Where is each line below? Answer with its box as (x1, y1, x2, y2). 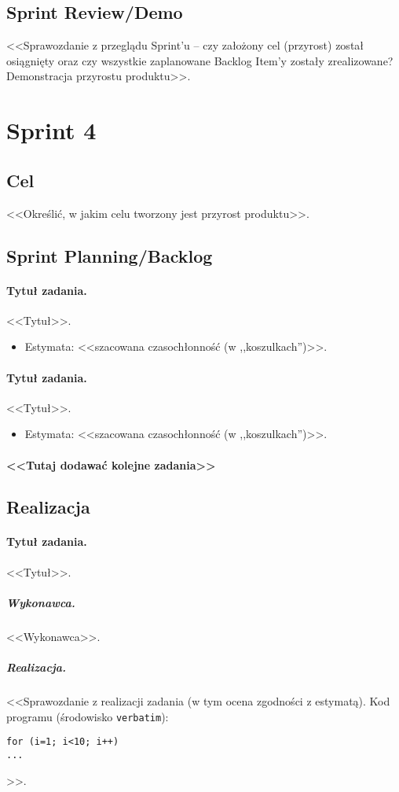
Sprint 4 (6, 114, 97, 146)
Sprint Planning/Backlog (6, 243, 213, 267)
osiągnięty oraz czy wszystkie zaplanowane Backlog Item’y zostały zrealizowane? (6, 52, 394, 68)
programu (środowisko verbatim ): (6, 708, 169, 724)
